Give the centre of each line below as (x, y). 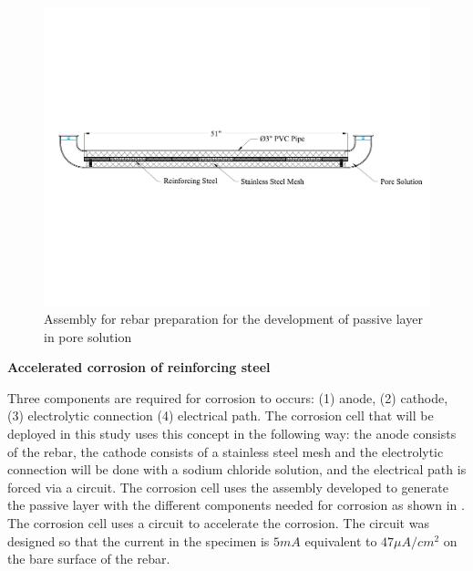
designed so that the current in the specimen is (139, 540)
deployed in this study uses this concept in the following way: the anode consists (232, 434)
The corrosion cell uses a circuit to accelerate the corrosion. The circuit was (218, 523)
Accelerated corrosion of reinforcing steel (139, 367)
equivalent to (341, 540)
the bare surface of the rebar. (89, 559)
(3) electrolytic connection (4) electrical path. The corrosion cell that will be (221, 415)
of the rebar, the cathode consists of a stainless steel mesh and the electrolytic (226, 451)
